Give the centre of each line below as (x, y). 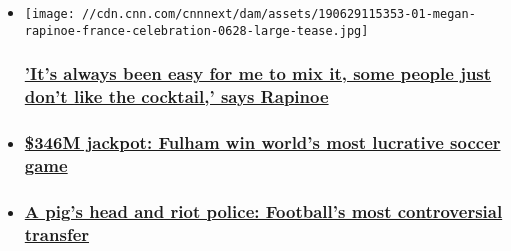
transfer (57, 233)
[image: (49, 14)
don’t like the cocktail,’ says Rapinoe (176, 96)
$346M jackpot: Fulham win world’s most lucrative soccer (262, 142)
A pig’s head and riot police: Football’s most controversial (263, 210)
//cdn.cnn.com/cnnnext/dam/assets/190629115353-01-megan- (279, 14)
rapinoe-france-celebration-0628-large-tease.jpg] (196, 30)
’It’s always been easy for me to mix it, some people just (258, 73)
